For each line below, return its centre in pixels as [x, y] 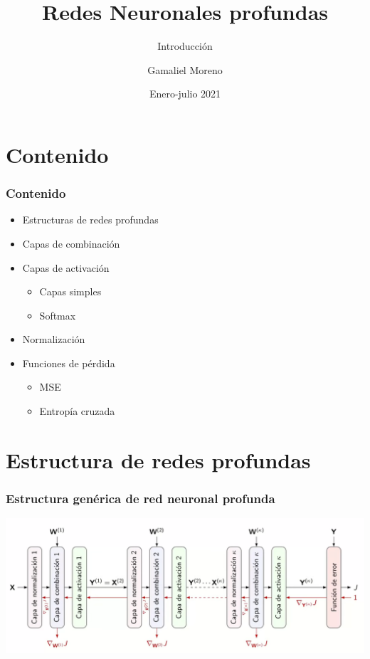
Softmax [58, 315]
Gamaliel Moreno [185, 69]
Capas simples [70, 291]
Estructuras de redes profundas [90, 220]
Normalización [54, 339]
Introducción [185, 46]
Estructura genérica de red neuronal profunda [141, 498]
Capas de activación [66, 267]
